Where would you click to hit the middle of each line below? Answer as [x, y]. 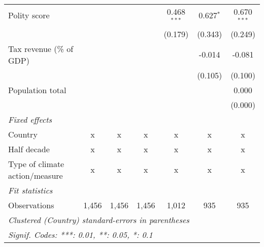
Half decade [29, 149]
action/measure [36, 175]
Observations [31, 205]
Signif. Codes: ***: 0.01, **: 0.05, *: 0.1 [80, 234]
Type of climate [36, 163]
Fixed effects [30, 119]
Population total [37, 90]
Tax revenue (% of [41, 48]
